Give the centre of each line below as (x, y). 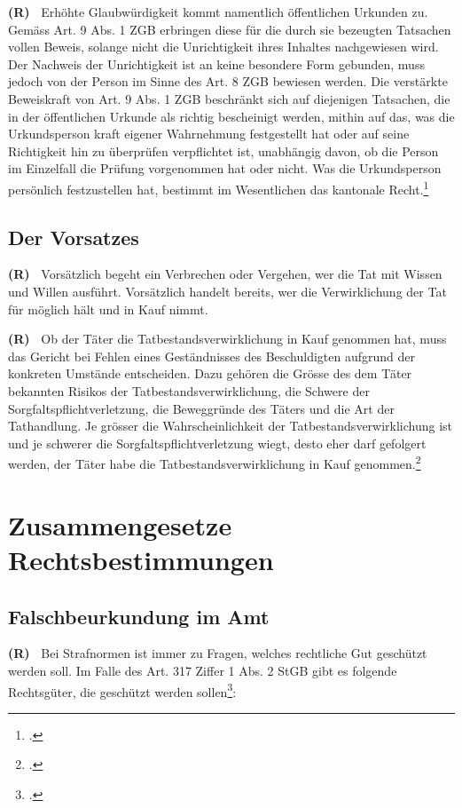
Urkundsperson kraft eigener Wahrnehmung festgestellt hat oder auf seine (209, 134)
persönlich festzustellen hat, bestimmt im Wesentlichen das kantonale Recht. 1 (219, 187)
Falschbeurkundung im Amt (139, 616)
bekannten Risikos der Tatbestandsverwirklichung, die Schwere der (189, 390)
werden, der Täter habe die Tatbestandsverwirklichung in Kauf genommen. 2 (215, 462)
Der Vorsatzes (74, 237)
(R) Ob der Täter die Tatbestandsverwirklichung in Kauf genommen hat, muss (227, 339)
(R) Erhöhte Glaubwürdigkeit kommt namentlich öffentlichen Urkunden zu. (218, 12)
